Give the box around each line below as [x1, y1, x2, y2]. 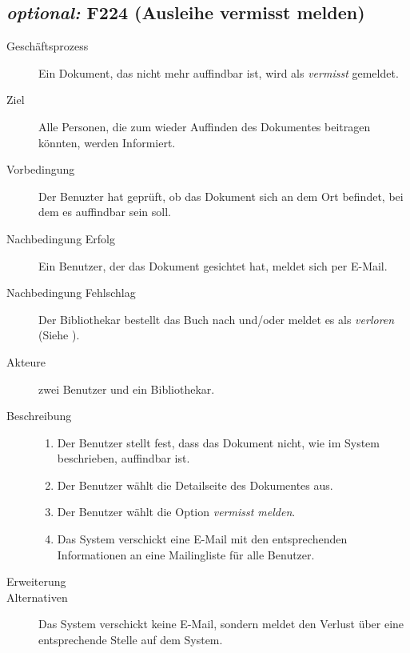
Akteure [6, 353, 46, 370]
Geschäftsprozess [6, 38, 89, 54]
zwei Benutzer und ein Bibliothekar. [38, 380, 215, 397]
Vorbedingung [6, 161, 75, 178]
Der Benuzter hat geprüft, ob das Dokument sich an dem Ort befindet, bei [38, 187, 404, 204]
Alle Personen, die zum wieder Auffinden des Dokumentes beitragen [38, 118, 371, 134]
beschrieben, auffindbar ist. [57, 450, 190, 467]
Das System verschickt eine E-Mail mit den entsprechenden [57, 531, 348, 547]
